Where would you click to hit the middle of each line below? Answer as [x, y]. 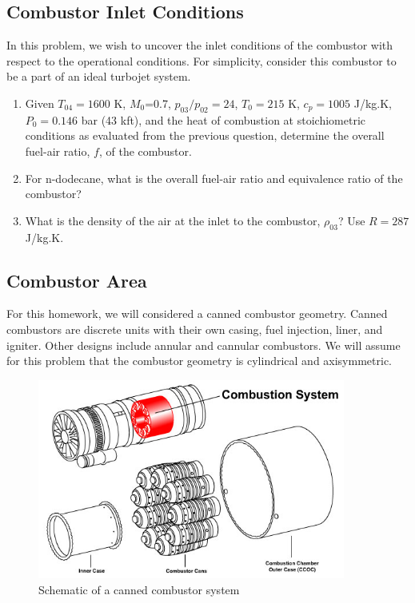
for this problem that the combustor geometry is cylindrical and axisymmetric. [199, 361]
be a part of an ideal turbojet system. [99, 76]
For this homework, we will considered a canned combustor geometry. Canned [197, 313]
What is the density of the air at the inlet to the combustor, [173, 220]
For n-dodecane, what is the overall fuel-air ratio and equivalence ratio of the [214, 178]
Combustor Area [77, 280]
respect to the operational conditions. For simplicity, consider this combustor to [202, 60]
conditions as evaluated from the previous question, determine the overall [205, 135]
